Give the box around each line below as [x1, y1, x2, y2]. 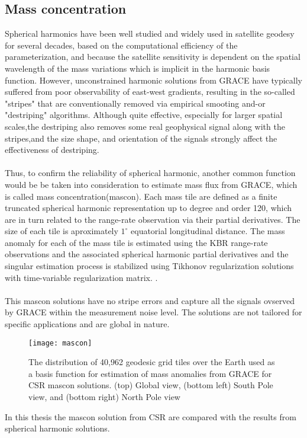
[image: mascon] [28, 338, 92, 347]
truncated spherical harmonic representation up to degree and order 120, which [5, 202, 292, 214]
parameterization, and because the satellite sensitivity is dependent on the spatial [5, 50, 300, 63]
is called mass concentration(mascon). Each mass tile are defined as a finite [5, 190, 277, 202]
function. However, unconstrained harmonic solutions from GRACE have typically [5, 73, 302, 86]
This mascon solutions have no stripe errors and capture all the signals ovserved [5, 294, 295, 306]
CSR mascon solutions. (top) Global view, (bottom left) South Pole [28, 379, 273, 391]
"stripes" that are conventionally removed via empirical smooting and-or [5, 97, 266, 109]
